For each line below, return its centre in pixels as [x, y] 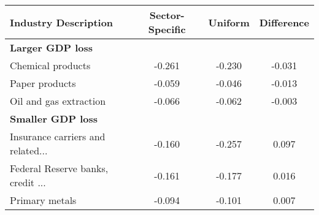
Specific [167, 29]
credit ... [28, 182]
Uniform [229, 22]
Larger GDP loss [52, 47]
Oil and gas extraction [58, 101]
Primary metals [43, 200]
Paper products [43, 83]
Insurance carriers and [58, 136]
